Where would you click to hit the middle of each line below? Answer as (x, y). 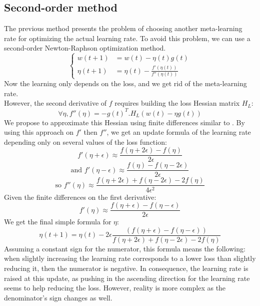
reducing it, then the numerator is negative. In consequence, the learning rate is (126, 268)
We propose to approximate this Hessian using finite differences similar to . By (124, 122)
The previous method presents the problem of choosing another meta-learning (123, 28)
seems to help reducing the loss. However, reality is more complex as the (115, 288)
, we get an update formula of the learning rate (179, 132)
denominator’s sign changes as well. (58, 297)
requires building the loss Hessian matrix (177, 103)
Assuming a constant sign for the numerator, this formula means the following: (125, 248)
